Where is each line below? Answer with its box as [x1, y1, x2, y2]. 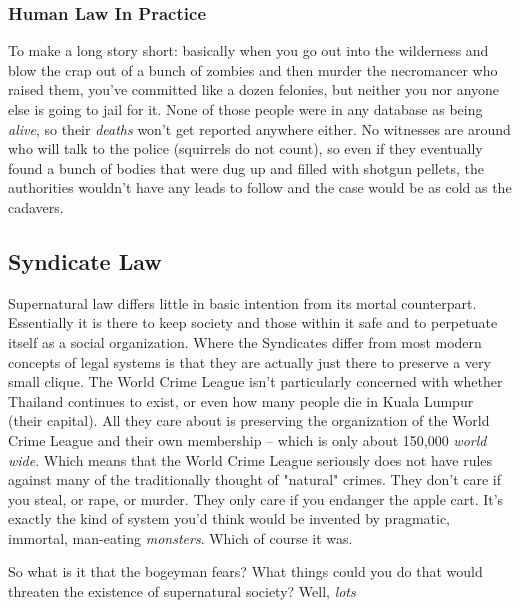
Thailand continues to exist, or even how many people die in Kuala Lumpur [8, 390, 474, 411]
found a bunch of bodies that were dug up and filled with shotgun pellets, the [8, 157, 484, 178]
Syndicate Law [8, 245, 162, 276]
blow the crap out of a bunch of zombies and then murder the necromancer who [8, 59, 498, 80]
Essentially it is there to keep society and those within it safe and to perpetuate [8, 312, 498, 333]
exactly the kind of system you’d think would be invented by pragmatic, [8, 508, 450, 529]
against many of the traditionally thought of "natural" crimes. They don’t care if [8, 469, 502, 490]
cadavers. [8, 196, 64, 217]
